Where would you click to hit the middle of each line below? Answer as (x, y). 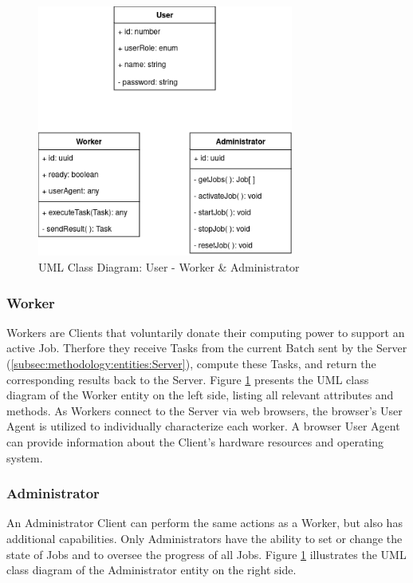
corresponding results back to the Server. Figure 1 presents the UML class (188, 379)
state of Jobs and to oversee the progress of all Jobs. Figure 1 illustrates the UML (206, 554)
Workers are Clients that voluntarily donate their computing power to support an (206, 332)
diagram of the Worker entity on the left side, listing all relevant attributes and (200, 395)
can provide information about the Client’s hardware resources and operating (195, 442)
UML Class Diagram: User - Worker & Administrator (169, 267)
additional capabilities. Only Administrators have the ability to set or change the (205, 538)
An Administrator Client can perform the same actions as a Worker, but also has (205, 523)
